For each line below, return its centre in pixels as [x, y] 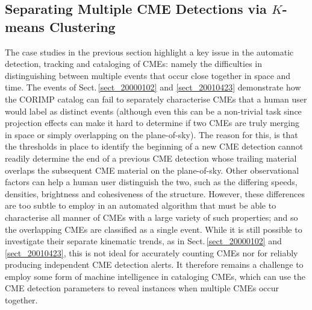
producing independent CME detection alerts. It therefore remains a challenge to [154, 264]
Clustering [82, 26]
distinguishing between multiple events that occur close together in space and [148, 75]
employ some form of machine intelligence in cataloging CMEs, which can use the [155, 276]
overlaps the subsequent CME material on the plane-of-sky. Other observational [152, 170]
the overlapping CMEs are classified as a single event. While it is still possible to [154, 229]
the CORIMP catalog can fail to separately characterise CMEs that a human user [156, 99]
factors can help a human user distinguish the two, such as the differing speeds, [151, 182]
